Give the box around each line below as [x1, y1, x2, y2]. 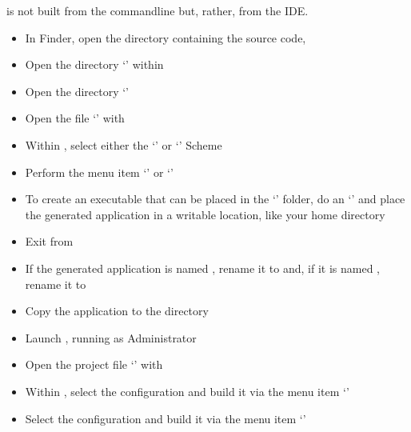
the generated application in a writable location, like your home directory [25, 206, 385, 222]
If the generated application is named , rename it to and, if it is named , [25, 259, 380, 276]
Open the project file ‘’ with [25, 356, 163, 373]
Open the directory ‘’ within [25, 56, 164, 73]
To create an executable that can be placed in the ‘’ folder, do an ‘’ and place [25, 190, 405, 207]
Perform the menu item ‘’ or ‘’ [25, 163, 174, 180]
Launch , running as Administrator [25, 329, 197, 346]
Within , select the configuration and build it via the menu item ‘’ [25, 382, 349, 399]
